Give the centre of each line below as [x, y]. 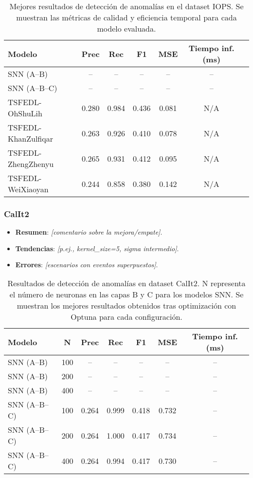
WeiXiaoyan [28, 189]
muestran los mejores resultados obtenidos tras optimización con [126, 305]
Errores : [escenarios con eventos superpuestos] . [87, 265]
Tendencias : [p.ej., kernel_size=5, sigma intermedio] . [97, 248]
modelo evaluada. [126, 28]
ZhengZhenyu [31, 164]
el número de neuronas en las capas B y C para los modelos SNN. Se [126, 294]
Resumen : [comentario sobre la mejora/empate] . [89, 232]
